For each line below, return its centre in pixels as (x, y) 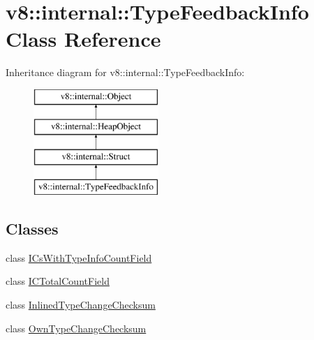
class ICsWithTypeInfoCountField (79, 257)
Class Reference (83, 39)
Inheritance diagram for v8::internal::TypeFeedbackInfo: (125, 72)
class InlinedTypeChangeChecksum (81, 305)
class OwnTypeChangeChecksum (76, 328)
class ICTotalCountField (58, 281)
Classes (32, 229)
